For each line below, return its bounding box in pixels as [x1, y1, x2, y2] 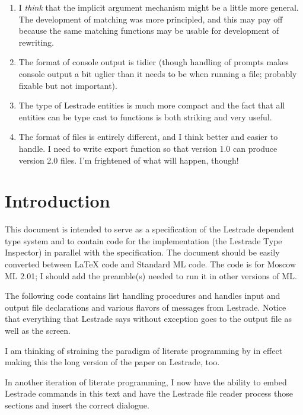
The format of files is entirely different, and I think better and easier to [18, 130, 278, 143]
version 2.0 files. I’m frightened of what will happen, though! [18, 154, 239, 166]
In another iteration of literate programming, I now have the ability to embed [5, 375, 287, 388]
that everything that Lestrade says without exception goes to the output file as [5, 312, 292, 325]
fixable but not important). [18, 79, 117, 91]
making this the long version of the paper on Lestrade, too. [5, 356, 220, 368]
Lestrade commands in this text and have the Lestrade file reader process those [5, 387, 294, 400]
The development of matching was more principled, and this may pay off [18, 12, 283, 25]
